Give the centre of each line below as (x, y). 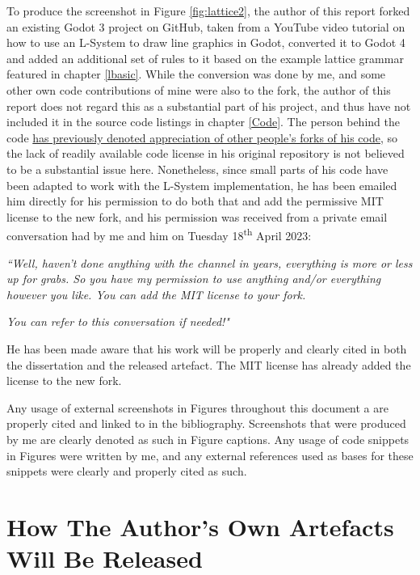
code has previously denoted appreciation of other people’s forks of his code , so (202, 137)
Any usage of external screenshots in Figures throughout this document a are (197, 407)
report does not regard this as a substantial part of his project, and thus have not (209, 106)
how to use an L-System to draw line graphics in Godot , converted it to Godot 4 (206, 42)
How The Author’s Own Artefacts (200, 526)
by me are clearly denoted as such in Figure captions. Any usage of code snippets (208, 439)
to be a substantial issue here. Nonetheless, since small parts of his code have (197, 169)
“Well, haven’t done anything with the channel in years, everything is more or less (210, 262)
